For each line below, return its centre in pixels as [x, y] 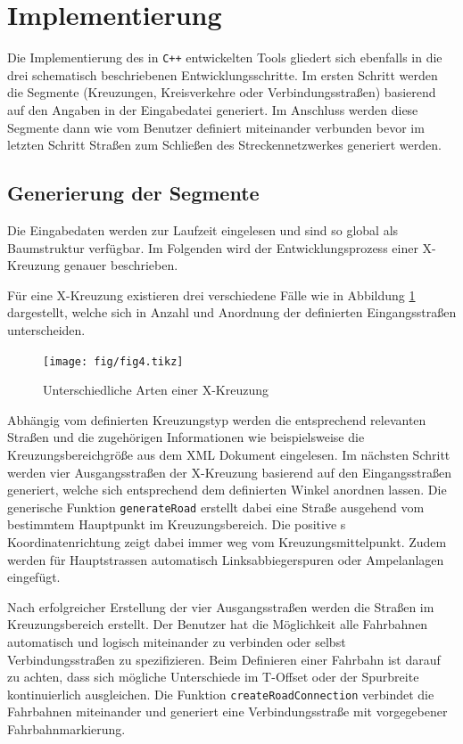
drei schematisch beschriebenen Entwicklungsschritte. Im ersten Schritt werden [223, 74]
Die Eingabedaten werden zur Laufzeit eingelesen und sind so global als [203, 229]
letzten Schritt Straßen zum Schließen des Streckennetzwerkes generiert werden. [224, 145]
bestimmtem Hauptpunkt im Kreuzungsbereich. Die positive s [177, 524]
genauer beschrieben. [121, 265]
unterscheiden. [46, 329]
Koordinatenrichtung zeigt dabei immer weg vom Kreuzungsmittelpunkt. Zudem [227, 541]
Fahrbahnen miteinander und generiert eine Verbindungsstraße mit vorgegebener [227, 711]
